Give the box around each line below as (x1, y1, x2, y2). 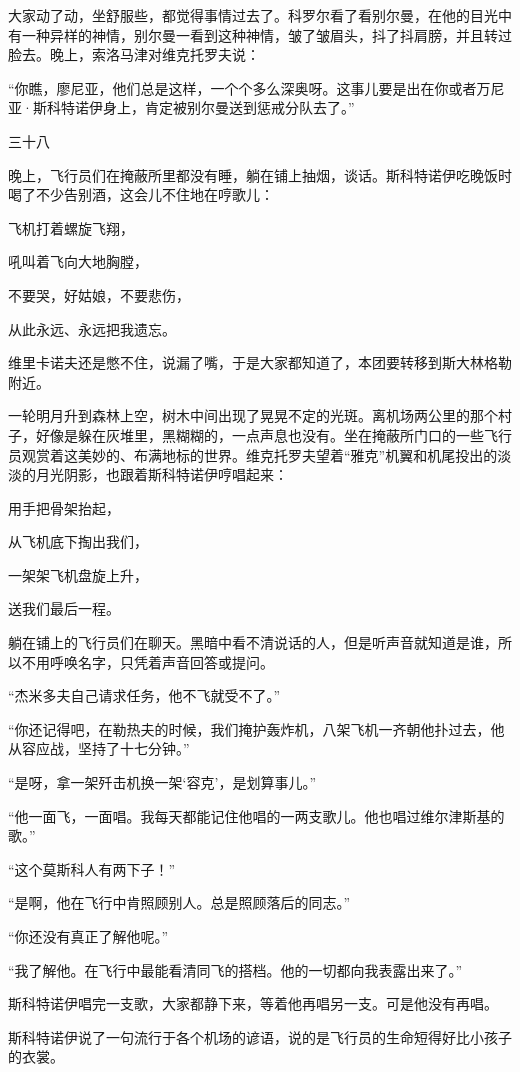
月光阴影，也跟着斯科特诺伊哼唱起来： (35, 464, 288, 485)
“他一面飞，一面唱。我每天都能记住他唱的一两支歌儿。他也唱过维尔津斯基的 (8, 805, 505, 826)
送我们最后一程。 (8, 598, 120, 619)
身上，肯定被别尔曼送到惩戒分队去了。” (102, 97, 355, 118)
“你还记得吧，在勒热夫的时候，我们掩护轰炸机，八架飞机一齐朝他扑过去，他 (8, 718, 505, 739)
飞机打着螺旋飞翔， (8, 217, 134, 238)
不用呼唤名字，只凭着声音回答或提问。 (21, 651, 274, 672)
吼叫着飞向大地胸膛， (8, 251, 148, 272)
